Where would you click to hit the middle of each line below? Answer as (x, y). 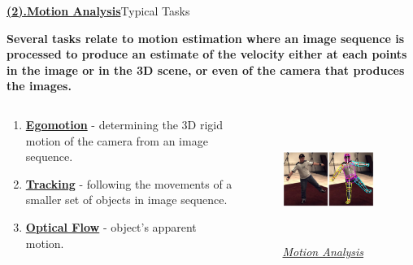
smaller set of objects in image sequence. (126, 200)
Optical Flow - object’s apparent (111, 226)
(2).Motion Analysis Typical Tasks (98, 11)
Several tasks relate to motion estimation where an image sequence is (206, 38)
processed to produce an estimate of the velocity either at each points (207, 54)
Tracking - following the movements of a (129, 183)
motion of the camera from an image (117, 140)
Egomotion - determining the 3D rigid (124, 124)
